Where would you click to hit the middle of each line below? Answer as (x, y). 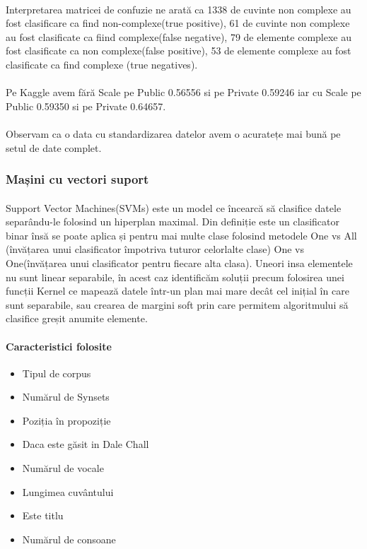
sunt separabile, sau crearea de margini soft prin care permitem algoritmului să (177, 304)
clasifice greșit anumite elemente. (77, 318)
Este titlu (43, 515)
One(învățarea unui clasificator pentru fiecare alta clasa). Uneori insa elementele (179, 262)
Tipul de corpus (57, 373)
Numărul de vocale (63, 468)
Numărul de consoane (69, 539)
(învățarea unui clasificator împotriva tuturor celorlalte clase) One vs (155, 249)
